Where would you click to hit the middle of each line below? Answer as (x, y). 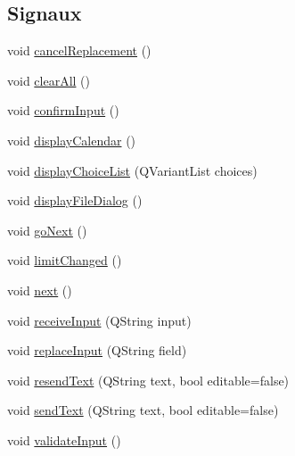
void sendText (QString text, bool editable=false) (143, 410)
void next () (40, 290)
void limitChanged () (65, 260)
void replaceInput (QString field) (97, 350)
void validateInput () (64, 439)
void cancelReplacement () (79, 50)
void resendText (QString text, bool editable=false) (148, 380)
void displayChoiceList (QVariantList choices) (132, 170)
